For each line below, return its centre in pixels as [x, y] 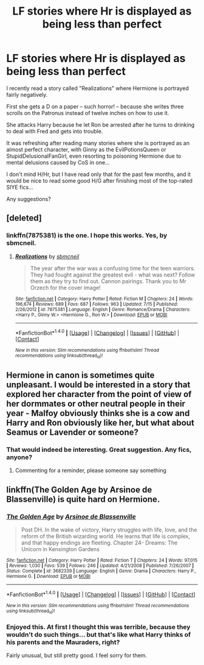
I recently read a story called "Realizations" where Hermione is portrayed [98, 88]
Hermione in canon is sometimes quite [80, 375]
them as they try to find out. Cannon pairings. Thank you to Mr [108, 281]
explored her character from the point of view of [99, 394]
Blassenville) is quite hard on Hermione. [83, 499]
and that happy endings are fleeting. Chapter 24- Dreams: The [99, 543]
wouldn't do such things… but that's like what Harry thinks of [99, 635]
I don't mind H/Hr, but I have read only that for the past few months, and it [99, 174]
